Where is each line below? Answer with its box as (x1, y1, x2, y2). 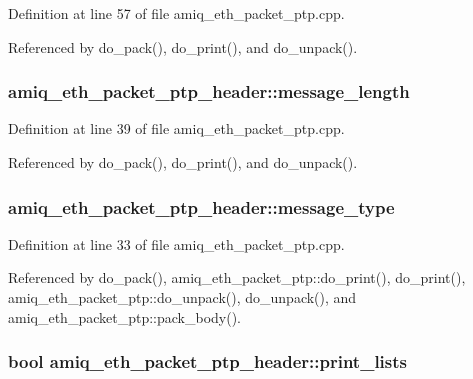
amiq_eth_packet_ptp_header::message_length (8, 79, 410, 104)
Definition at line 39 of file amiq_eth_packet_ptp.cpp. (8, 118, 345, 139)
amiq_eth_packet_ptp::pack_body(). (8, 306, 241, 327)
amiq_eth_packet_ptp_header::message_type (8, 194, 395, 219)
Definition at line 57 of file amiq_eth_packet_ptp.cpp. (8, 3, 345, 23)
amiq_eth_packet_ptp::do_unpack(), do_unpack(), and (8, 287, 357, 307)
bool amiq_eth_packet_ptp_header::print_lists (8, 349, 408, 374)
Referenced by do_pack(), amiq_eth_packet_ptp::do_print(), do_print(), (8, 267, 466, 288)
